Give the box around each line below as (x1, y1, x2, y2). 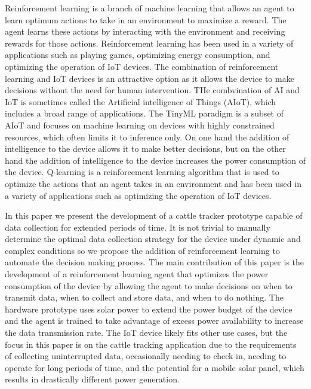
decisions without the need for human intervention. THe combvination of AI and (5, 84, 300, 96)
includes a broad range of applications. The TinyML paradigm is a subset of (5, 107, 284, 120)
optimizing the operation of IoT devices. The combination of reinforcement (5, 60, 279, 72)
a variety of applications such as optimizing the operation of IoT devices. (5, 189, 272, 201)
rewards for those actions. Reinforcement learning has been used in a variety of (5, 36, 294, 49)
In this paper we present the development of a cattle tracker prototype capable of (5, 209, 303, 222)
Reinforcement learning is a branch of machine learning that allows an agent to (5, 2, 294, 14)
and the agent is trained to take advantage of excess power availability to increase (5, 314, 304, 327)
